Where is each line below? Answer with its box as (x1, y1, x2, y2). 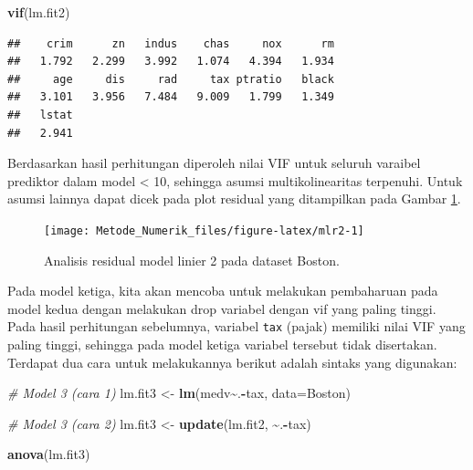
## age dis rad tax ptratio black (7, 72, 334, 86)
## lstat (7, 108, 73, 121)
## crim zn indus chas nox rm (7, 37, 334, 50)
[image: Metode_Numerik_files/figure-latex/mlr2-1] (44, 224, 364, 237)
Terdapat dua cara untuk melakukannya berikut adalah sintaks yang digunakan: (7, 352, 457, 371)
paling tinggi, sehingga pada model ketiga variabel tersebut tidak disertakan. (7, 335, 437, 354)
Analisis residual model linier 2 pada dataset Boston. (44, 250, 340, 269)
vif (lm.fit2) (7, 3, 70, 21)
